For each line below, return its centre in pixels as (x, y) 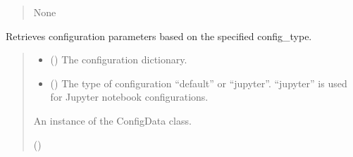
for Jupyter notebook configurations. (129, 97)
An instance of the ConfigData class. (112, 120)
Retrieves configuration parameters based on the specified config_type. (159, 36)
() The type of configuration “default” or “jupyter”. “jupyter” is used (199, 83)
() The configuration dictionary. (119, 59)
